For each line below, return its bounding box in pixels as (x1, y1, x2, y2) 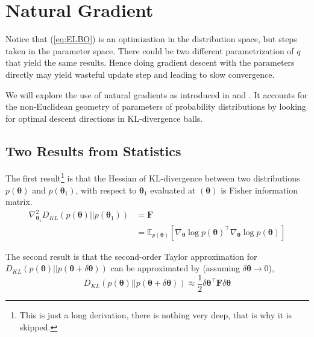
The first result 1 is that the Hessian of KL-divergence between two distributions (5, 170, 300, 184)
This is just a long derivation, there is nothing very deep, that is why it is (19, 308, 292, 321)
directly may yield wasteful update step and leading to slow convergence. (5, 68, 275, 80)
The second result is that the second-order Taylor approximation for (5, 250, 257, 262)
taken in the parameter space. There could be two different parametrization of (5, 44, 294, 57)
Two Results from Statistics (5, 141, 181, 160)
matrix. (5, 195, 33, 208)
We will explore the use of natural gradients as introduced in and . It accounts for (5, 88, 308, 101)
